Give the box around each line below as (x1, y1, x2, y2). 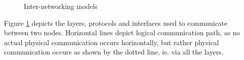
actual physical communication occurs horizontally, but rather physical (4, 37, 219, 47)
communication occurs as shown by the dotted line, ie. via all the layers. (4, 47, 224, 57)
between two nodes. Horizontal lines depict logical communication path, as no (4, 27, 240, 38)
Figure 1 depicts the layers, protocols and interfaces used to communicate (4, 17, 228, 28)
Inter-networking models (24, 1, 98, 11)
